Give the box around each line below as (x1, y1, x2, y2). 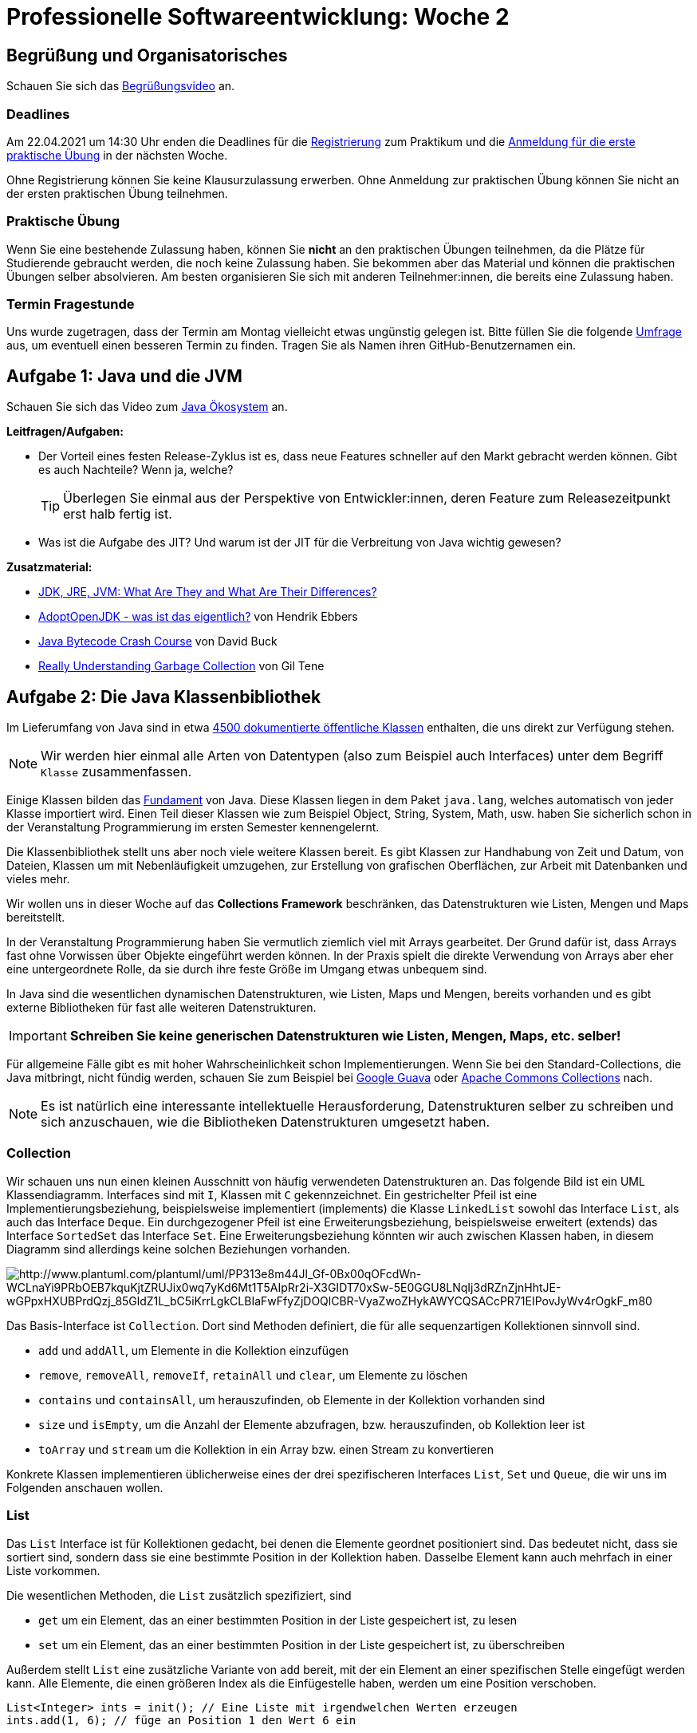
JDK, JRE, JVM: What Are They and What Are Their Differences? (38, 585, 377, 599)
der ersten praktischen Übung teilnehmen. (6, 186, 228, 200)
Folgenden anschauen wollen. (6, 1480, 163, 1494)
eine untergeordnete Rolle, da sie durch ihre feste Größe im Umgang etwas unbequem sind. (6, 962, 487, 977)
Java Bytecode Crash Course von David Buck (38, 634, 278, 649)
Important (9, 1028, 67, 1044)
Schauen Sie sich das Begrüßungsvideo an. (6, 79, 235, 93)
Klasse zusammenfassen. (41, 764, 192, 780)
